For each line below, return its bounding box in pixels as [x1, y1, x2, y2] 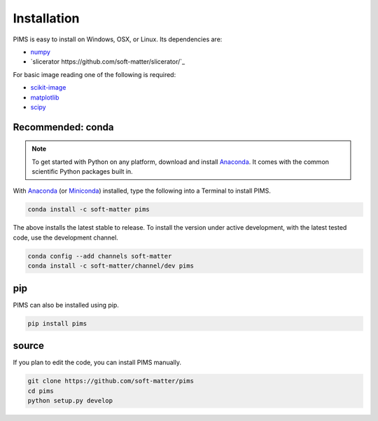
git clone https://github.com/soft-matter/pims [27, 377, 194, 385]
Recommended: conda [13, 121, 114, 133]
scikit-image [30, 83, 66, 92]
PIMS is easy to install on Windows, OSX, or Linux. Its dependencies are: [13, 35, 223, 43]
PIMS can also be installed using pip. [13, 301, 119, 309]
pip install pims [27, 319, 87, 327]
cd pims [27, 387, 54, 395]
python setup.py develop [27, 396, 113, 404]
